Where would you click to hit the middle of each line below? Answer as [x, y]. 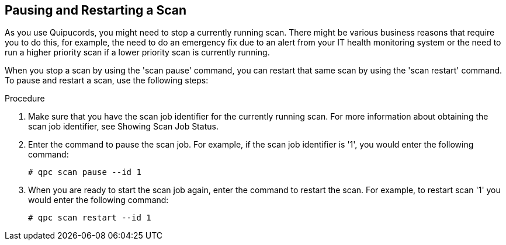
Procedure [25, 99]
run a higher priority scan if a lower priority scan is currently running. [137, 52]
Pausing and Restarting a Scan [96, 10]
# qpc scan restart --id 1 [90, 218]
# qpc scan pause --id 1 [85, 172]
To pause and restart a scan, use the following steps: [107, 80]
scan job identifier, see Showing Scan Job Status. [123, 127]
